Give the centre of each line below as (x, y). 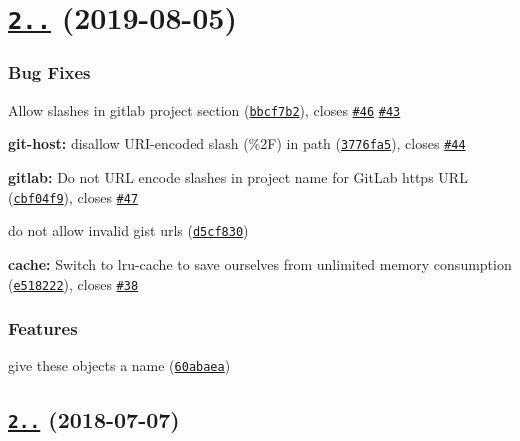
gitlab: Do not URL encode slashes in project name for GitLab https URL (238, 177)
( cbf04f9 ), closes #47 (73, 196)
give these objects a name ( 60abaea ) (119, 365)
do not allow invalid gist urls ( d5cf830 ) (128, 230)
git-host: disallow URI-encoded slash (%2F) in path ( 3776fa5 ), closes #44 (237, 143)
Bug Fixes (49, 72)
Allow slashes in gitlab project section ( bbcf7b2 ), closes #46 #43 (204, 109)
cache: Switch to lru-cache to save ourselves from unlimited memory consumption (260, 263)
